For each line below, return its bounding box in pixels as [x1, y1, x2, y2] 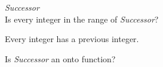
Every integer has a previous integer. [5, 33, 139, 45]
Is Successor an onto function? [5, 52, 116, 65]
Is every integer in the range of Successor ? [5, 12, 159, 25]
